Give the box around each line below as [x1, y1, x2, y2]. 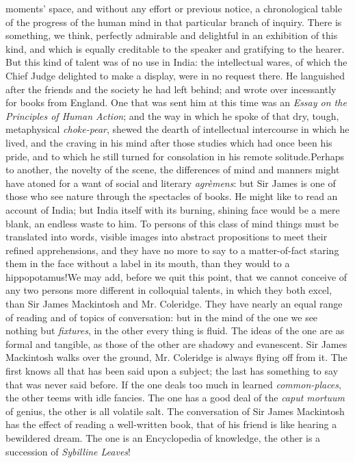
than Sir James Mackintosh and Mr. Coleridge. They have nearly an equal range [5, 297, 343, 311]
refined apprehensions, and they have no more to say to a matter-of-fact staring [5, 242, 339, 257]
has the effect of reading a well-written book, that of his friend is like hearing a [5, 417, 337, 431]
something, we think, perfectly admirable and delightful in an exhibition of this [5, 28, 338, 42]
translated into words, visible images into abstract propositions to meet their [5, 229, 328, 244]
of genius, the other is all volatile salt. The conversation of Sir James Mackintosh [5, 403, 345, 418]
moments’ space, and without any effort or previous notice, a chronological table [5, 1, 342, 15]
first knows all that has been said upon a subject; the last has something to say [5, 364, 339, 378]
